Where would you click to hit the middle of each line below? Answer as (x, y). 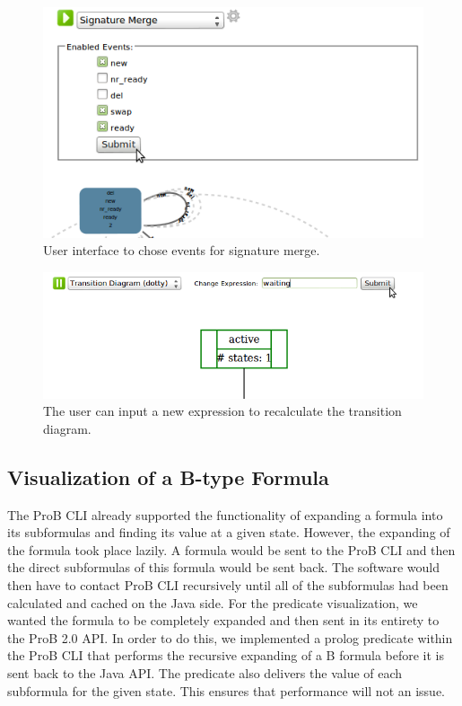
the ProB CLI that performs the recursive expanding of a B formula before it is (226, 655)
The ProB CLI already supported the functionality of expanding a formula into (225, 514)
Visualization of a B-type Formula (168, 477)
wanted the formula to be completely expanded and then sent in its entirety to (223, 620)
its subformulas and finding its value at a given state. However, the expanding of (229, 532)
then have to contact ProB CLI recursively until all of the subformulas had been (228, 584)
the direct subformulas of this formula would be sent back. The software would (223, 567)
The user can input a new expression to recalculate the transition (222, 411)
